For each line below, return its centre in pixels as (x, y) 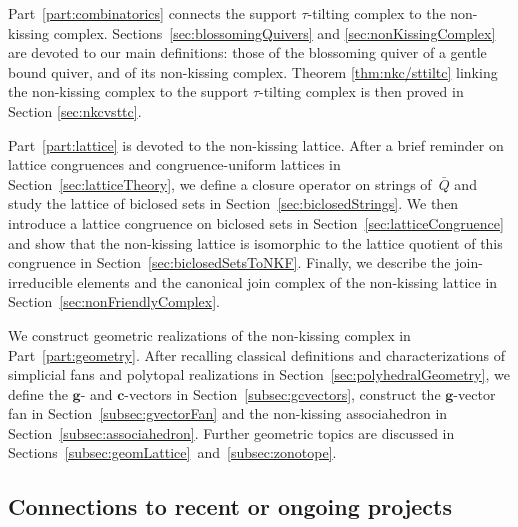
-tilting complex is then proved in (361, 91)
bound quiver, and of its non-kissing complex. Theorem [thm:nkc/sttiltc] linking (253, 71)
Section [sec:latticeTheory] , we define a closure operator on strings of (220, 183)
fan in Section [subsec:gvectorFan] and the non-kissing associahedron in (228, 413)
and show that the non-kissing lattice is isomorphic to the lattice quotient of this (255, 242)
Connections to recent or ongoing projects (230, 506)
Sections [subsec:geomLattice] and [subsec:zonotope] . (172, 452)
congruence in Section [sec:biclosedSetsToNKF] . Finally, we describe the (229, 262)
